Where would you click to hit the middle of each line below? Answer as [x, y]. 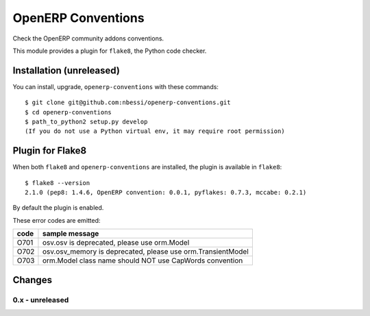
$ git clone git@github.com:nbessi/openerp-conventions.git [128, 102]
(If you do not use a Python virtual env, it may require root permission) [155, 131]
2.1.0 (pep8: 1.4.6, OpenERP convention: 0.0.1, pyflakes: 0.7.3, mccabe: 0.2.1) [166, 193]
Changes [33, 280]
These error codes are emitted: [57, 220]
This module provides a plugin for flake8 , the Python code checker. [110, 51]
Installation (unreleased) [66, 70]
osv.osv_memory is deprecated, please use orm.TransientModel [146, 252]
